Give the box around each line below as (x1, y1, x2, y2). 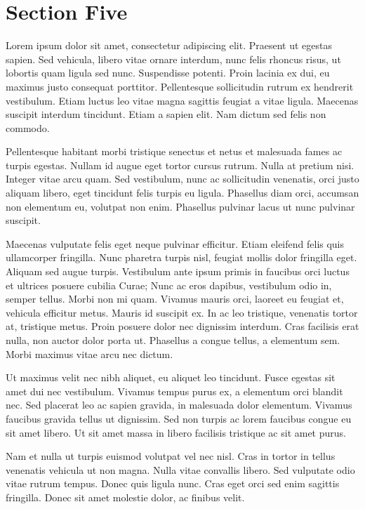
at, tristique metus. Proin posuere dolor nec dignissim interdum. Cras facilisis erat (6, 319, 359, 333)
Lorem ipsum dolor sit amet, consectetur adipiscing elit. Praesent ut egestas (6, 38, 332, 53)
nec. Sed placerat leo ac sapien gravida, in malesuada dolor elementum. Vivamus (6, 397, 352, 412)
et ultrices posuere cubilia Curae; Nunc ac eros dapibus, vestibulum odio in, (6, 277, 332, 292)
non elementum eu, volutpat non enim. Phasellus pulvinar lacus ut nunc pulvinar (6, 199, 355, 213)
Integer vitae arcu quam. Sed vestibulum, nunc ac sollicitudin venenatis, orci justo (6, 171, 359, 186)
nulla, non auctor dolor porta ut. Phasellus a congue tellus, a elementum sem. (6, 333, 340, 347)
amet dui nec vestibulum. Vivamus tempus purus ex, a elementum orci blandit (6, 383, 343, 398)
